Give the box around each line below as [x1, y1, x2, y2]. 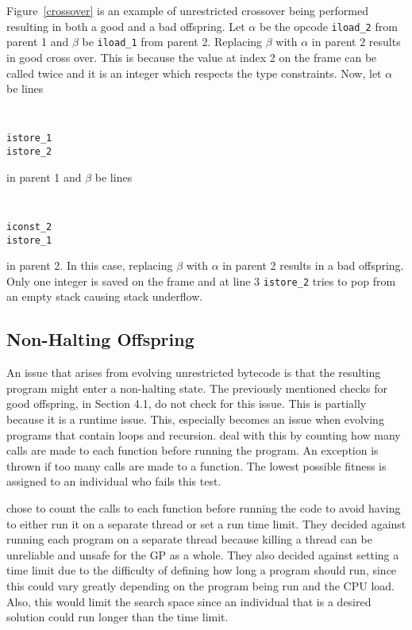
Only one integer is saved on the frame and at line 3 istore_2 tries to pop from [6, 272, 396, 289]
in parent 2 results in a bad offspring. [222, 257, 404, 274]
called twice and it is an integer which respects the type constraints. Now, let [6, 64, 382, 81]
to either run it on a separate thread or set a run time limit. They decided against [6, 515, 406, 532]
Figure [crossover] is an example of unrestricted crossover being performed [6, 2, 369, 18]
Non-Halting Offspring [6, 327, 194, 351]
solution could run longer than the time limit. [6, 609, 229, 625]
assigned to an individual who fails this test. [6, 473, 221, 490]
